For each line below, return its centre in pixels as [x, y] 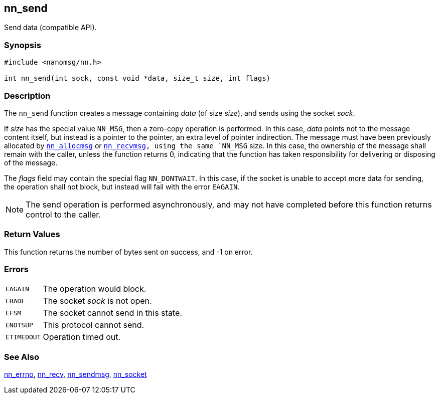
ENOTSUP [19, 325]
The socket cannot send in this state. [112, 313]
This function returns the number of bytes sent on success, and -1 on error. [128, 252]
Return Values [32, 234]
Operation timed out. [82, 337]
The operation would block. [95, 289]
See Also [22, 357]
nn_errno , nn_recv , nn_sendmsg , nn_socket [76, 374]
